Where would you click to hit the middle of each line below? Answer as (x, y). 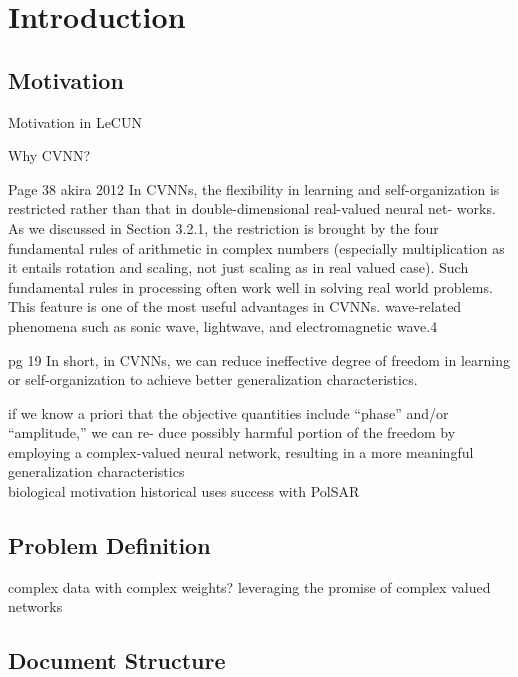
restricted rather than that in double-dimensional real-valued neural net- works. (252, 208)
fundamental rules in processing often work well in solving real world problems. (250, 286)
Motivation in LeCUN (75, 121)
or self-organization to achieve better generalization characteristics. (213, 379)
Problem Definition (109, 545)
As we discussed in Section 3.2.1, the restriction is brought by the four (223, 227)
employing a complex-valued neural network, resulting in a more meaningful (241, 451)
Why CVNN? (49, 155)
